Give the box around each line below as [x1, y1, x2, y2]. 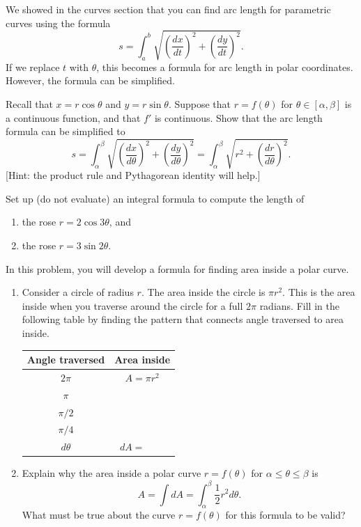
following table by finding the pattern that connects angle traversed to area [22, 312, 344, 327]
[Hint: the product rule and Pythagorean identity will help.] [6, 168, 261, 182]
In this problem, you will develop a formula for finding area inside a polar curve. [6, 261, 349, 276]
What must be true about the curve [22, 508, 176, 522]
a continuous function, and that [6, 110, 141, 125]
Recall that [6, 96, 53, 111]
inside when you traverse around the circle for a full [22, 298, 243, 313]
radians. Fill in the [259, 298, 339, 313]
